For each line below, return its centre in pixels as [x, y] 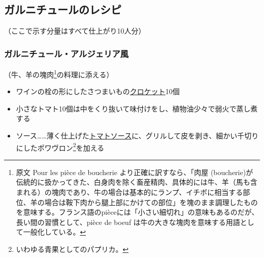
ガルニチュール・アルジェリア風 [67, 53]
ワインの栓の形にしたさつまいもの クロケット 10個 [98, 91]
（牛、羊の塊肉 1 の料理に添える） [59, 74]
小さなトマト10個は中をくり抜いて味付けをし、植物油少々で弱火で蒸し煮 [137, 108]
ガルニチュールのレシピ [63, 9]
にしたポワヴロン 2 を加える [60, 147]
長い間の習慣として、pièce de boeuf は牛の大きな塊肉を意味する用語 [128, 222]
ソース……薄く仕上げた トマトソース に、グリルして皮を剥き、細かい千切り [137, 136]
